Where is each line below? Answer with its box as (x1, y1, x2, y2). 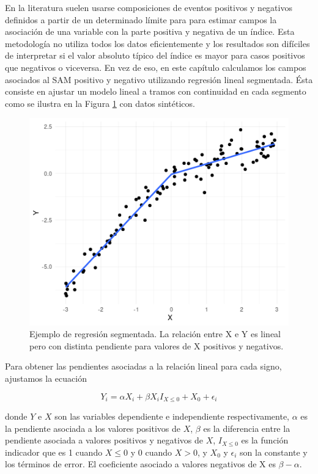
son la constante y (240, 445, 308, 458)
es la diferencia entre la (203, 421, 290, 434)
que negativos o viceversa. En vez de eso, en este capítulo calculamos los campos (5, 60, 306, 73)
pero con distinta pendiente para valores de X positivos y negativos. (29, 339, 284, 352)
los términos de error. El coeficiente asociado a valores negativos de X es (5, 458, 276, 470)
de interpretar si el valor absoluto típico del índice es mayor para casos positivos (5, 49, 305, 62)
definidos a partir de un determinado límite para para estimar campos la (5, 13, 277, 26)
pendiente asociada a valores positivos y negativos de (5, 434, 203, 447)
